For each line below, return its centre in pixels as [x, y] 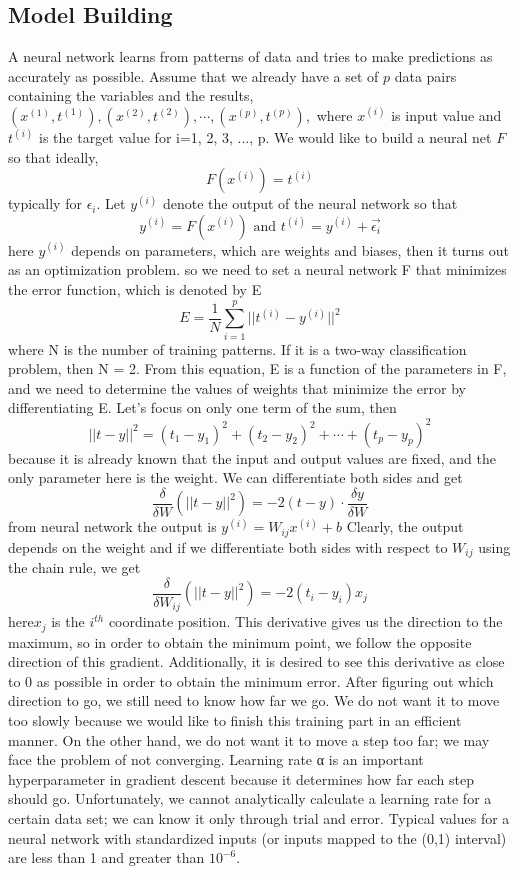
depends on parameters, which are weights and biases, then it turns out [290, 249]
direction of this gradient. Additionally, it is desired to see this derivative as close [256, 661]
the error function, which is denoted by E [135, 288]
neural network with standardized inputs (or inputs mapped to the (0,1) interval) [257, 837]
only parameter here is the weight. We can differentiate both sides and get [235, 477]
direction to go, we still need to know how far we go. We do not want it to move [254, 700]
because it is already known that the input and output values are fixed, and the [252, 457]
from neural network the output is [112, 526]
